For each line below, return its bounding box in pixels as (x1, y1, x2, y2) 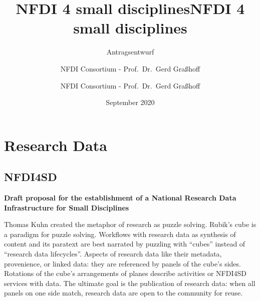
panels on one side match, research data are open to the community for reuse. (4, 287, 243, 298)
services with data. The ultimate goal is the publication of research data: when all (4, 277, 255, 288)
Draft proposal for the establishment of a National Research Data (4, 192, 236, 203)
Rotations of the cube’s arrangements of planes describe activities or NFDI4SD (4, 268, 246, 278)
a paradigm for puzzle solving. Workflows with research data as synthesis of (4, 228, 236, 239)
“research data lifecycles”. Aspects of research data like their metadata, (4, 248, 222, 259)
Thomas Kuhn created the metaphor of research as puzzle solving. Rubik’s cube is (4, 219, 256, 229)
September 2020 (106, 97, 155, 107)
